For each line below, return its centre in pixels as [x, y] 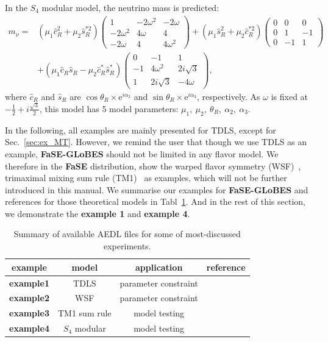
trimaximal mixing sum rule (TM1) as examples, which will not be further [146, 178]
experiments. [127, 246]
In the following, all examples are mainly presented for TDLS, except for [141, 130]
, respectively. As [229, 96]
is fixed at [290, 96]
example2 [29, 298]
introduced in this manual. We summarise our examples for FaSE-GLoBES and [157, 189]
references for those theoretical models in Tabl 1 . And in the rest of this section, [155, 201]
